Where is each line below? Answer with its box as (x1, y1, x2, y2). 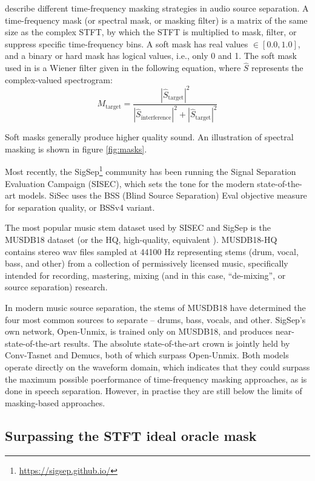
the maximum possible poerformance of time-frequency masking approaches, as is (5, 372, 307, 385)
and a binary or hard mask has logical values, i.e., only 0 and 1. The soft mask (5, 49, 297, 62)
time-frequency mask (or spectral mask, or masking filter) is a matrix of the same (5, 13, 308, 26)
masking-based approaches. (5, 396, 105, 409)
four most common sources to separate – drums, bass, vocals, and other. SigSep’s (5, 313, 306, 326)
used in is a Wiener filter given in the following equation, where (5, 61, 241, 74)
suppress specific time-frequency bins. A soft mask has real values (5, 37, 248, 50)
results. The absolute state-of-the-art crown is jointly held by (63, 336, 290, 349)
